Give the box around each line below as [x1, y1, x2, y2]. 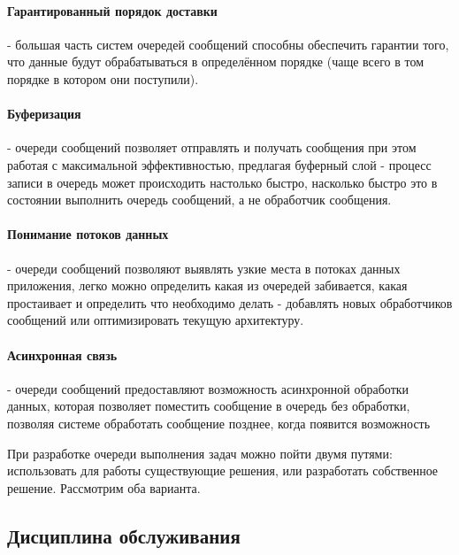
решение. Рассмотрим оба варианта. [7, 478, 201, 497]
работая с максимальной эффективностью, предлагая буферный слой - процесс [7, 155, 432, 173]
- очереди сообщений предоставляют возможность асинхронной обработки [7, 379, 409, 397]
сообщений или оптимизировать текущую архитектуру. [7, 311, 304, 329]
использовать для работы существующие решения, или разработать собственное [7, 461, 439, 480]
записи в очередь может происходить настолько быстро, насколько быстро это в [7, 173, 438, 191]
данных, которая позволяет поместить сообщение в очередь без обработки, [7, 397, 410, 415]
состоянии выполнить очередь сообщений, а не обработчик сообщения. [7, 190, 392, 209]
